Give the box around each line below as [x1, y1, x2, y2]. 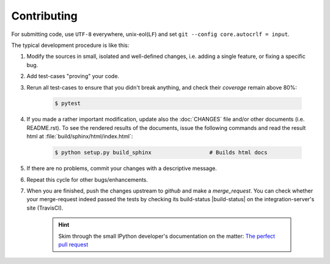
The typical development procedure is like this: [11, 41, 130, 49]
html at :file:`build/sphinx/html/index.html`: [26, 133, 133, 140]
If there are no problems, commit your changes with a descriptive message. [26, 165, 217, 172]
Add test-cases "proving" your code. [26, 73, 119, 80]
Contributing [11, 9, 78, 23]
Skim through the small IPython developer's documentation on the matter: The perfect [58, 232, 275, 240]
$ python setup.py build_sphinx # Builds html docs [54, 149, 268, 156]
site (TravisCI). [26, 204, 64, 212]
